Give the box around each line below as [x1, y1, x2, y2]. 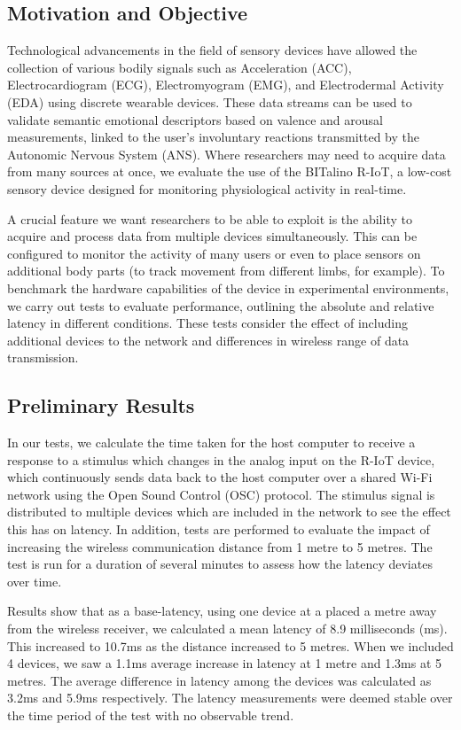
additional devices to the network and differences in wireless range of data [7, 330, 410, 349]
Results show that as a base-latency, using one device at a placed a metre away [7, 602, 437, 620]
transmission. [7, 348, 79, 367]
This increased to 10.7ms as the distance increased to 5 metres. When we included [7, 636, 454, 655]
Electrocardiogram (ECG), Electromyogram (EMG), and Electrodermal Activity [7, 75, 444, 94]
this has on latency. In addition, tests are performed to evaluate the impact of [7, 520, 430, 539]
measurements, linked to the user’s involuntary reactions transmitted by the [7, 128, 419, 146]
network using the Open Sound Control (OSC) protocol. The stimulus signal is [7, 485, 435, 503]
